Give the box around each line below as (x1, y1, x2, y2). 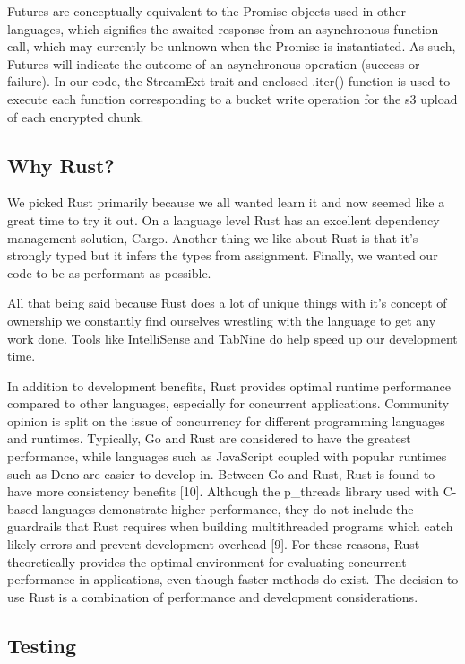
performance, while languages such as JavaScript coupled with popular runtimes (7, 447, 447, 466)
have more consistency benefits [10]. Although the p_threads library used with (7, 482, 440, 501)
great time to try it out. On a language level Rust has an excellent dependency (7, 210, 440, 229)
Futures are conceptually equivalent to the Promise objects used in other (7, 2, 406, 20)
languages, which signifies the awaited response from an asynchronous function (7, 19, 439, 38)
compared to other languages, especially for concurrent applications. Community (7, 394, 450, 413)
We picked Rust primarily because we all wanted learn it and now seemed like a (7, 193, 445, 212)
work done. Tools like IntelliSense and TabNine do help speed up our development (7, 328, 458, 347)
